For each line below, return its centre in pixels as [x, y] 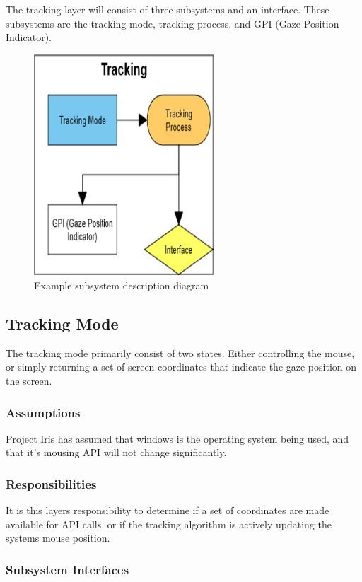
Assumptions [43, 412]
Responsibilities [51, 483]
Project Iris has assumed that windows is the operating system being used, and [177, 438]
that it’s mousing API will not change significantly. [116, 452]
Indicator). [29, 37]
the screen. [29, 381]
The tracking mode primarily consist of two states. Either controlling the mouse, [180, 353]
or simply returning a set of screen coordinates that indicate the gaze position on [181, 367]
